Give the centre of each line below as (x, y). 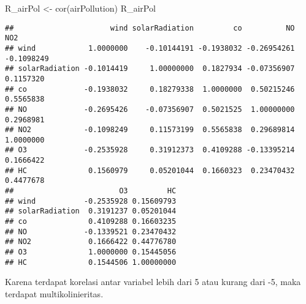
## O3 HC (91, 191)
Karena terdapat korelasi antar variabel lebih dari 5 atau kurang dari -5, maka (153, 282)
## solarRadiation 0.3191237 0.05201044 (91, 211)
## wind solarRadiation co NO (150, 28)
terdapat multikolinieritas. (54, 293)
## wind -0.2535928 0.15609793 (91, 201)
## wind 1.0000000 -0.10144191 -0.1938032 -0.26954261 (150, 48)
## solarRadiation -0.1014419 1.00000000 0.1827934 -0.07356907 (150, 69)
